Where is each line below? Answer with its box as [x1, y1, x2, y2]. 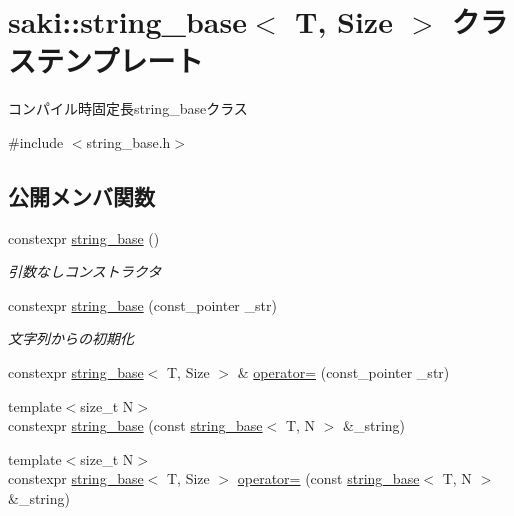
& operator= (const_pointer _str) [237, 362, 450, 383]
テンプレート [36, 40, 204, 81]
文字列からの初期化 [8, 328, 134, 349]
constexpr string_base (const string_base [8, 415, 263, 436]
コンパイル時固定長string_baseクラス [8, 98, 248, 119]
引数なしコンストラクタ [8, 261, 162, 282]
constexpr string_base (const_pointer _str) [8, 294, 277, 315]
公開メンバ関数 [8, 180, 155, 211]
